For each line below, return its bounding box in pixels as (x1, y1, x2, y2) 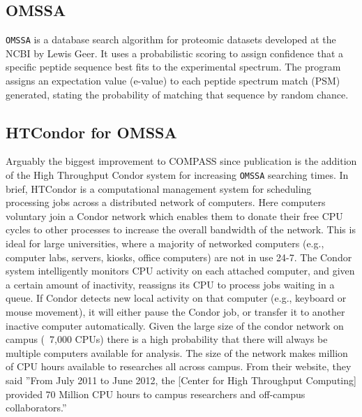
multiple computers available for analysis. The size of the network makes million (6, 345, 348, 360)
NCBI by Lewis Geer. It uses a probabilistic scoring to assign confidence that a (6, 45, 344, 60)
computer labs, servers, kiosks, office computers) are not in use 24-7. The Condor (6, 249, 352, 264)
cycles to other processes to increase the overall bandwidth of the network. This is (6, 222, 356, 237)
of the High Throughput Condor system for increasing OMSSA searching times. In (6, 168, 349, 182)
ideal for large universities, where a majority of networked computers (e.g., (6, 236, 324, 251)
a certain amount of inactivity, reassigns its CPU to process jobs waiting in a (6, 277, 335, 291)
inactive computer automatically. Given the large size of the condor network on (6, 318, 344, 332)
